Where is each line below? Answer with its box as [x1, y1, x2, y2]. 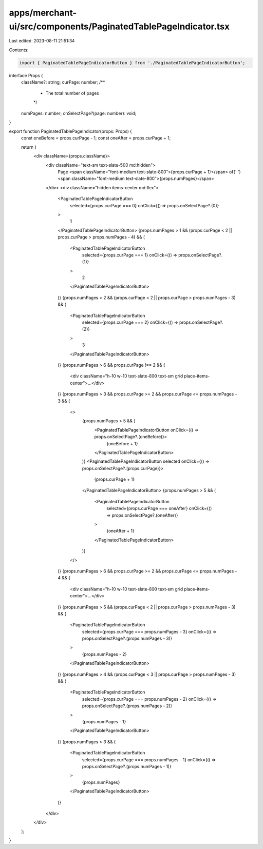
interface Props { [9, 72, 43, 78]
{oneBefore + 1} [106, 440, 138, 446]
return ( [21, 144, 37, 150]
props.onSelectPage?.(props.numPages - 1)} [82, 763, 171, 769]
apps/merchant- [9, 7, 77, 18]
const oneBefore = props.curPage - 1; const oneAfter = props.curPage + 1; [21, 135, 171, 141]
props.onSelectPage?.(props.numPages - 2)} [82, 703, 172, 709]
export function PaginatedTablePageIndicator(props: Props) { [9, 128, 132, 134]
